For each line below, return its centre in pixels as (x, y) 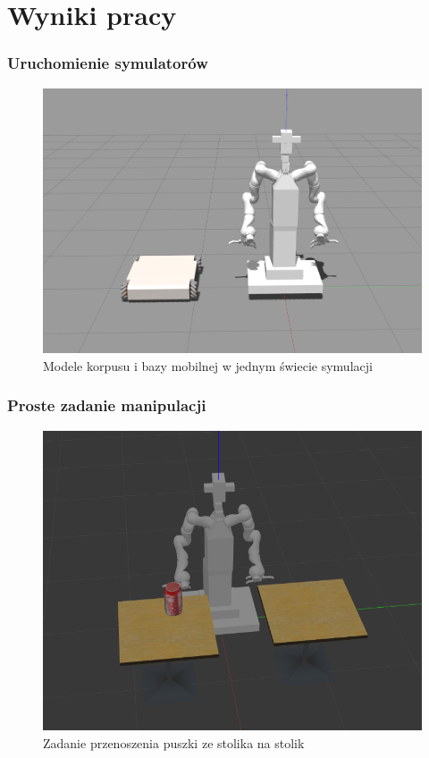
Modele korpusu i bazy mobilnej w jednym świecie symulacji (208, 365)
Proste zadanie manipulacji (107, 405)
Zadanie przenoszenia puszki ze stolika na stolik (174, 742)
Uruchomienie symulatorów (108, 63)
